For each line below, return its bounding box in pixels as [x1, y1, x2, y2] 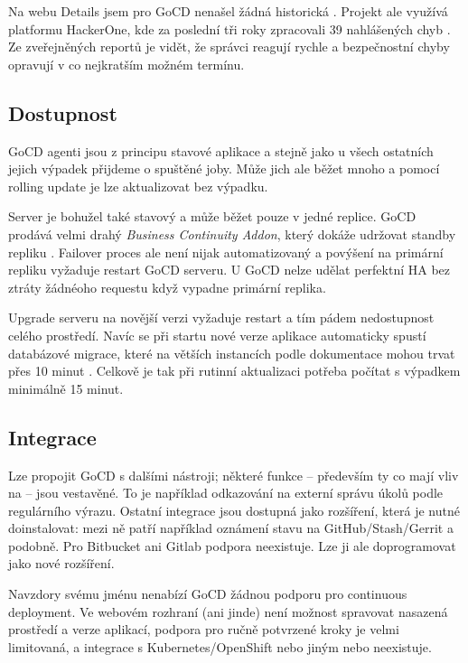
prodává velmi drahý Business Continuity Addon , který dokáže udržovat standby [8, 224, 456, 243]
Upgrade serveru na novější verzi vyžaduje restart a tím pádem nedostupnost [8, 308, 435, 327]
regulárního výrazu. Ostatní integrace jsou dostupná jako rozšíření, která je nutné [8, 500, 460, 519]
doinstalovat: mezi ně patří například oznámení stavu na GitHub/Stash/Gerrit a [8, 518, 454, 537]
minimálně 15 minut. [8, 378, 124, 397]
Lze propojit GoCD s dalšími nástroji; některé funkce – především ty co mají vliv [8, 465, 459, 484]
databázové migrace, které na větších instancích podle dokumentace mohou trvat [8, 343, 455, 362]
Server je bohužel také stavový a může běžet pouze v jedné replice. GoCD [8, 207, 417, 226]
